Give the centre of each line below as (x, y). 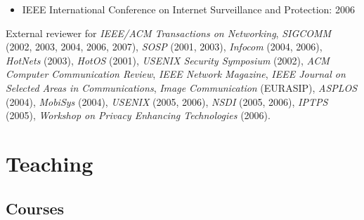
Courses (35, 208)
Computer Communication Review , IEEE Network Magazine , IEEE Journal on (176, 74)
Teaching (50, 163)
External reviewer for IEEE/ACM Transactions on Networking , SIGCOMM (169, 33)
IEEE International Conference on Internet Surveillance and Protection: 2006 (188, 9)
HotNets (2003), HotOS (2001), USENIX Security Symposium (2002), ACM (168, 60)
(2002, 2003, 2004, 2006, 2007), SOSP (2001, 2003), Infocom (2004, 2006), (164, 47)
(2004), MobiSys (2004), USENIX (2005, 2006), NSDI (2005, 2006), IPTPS (167, 101)
